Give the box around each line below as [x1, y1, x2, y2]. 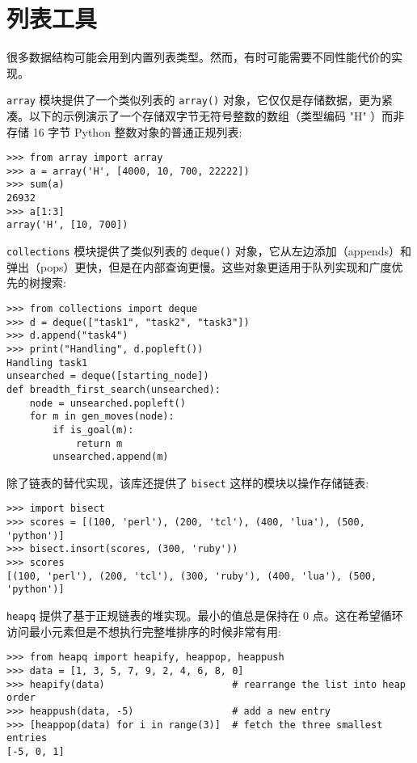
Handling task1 [6, 356, 88, 369]
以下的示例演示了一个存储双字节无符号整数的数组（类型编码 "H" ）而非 [28, 107, 405, 124]
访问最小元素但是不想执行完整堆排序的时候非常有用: [6, 622, 281, 639]
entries [6, 732, 48, 744]
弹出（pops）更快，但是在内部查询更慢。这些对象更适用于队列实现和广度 [6, 258, 392, 275]
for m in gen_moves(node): [29, 411, 175, 423]
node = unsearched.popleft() [29, 397, 186, 409]
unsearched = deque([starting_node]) [6, 370, 209, 382]
